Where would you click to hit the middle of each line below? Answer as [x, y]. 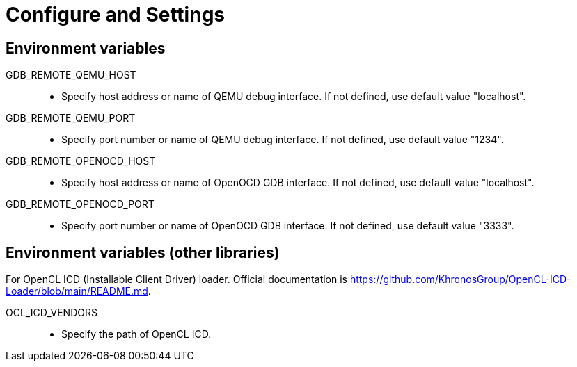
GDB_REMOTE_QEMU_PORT [71, 118]
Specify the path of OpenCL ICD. [136, 334]
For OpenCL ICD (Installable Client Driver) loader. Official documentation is [176, 279]
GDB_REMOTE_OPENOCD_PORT [80, 204]
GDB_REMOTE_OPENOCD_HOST [81, 161]
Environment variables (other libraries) [143, 252]
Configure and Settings [116, 15]
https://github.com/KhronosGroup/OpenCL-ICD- [460, 279]
